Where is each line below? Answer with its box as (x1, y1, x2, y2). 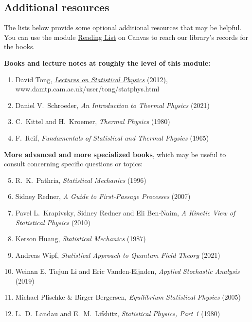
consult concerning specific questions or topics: (4, 159, 143, 169)
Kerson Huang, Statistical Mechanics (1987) (15, 233, 146, 244)
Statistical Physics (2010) (15, 217, 90, 227)
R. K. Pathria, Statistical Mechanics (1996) (15, 175, 146, 185)
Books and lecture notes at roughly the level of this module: (4, 57, 211, 68)
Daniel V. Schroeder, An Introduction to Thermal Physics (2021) (15, 100, 210, 110)
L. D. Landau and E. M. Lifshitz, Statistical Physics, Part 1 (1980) (15, 308, 220, 319)
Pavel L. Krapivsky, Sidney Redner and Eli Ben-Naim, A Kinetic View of (15, 207, 235, 217)
